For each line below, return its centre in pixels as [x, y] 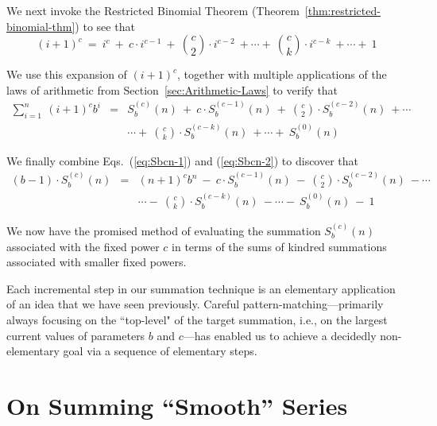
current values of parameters [76, 335]
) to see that [105, 26]
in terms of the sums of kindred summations [279, 246]
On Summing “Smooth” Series [177, 405]
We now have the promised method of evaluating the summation [164, 230]
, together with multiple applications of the [282, 74]
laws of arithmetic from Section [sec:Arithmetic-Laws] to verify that [172, 89]
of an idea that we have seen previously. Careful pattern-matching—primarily [195, 304]
